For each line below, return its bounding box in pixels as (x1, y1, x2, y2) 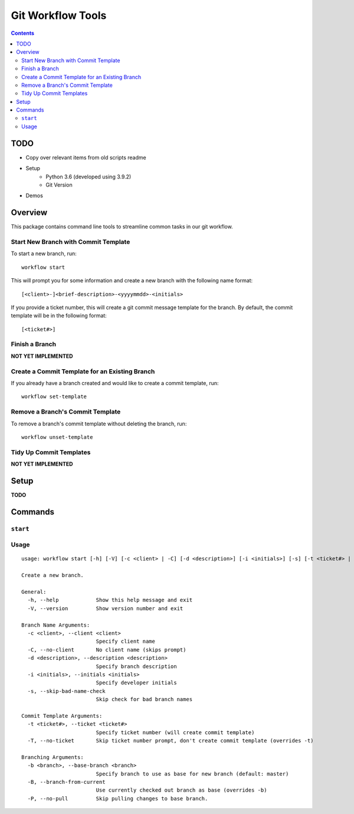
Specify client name (96, 638, 156, 645)
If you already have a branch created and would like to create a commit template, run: (11, 379, 219, 386)
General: (21, 588, 47, 595)
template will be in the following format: (11, 312, 107, 319)
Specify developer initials (96, 679, 177, 686)
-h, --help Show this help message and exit (27, 597, 193, 604)
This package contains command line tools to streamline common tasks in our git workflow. (11, 223, 233, 230)
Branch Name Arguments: (21, 621, 90, 629)
